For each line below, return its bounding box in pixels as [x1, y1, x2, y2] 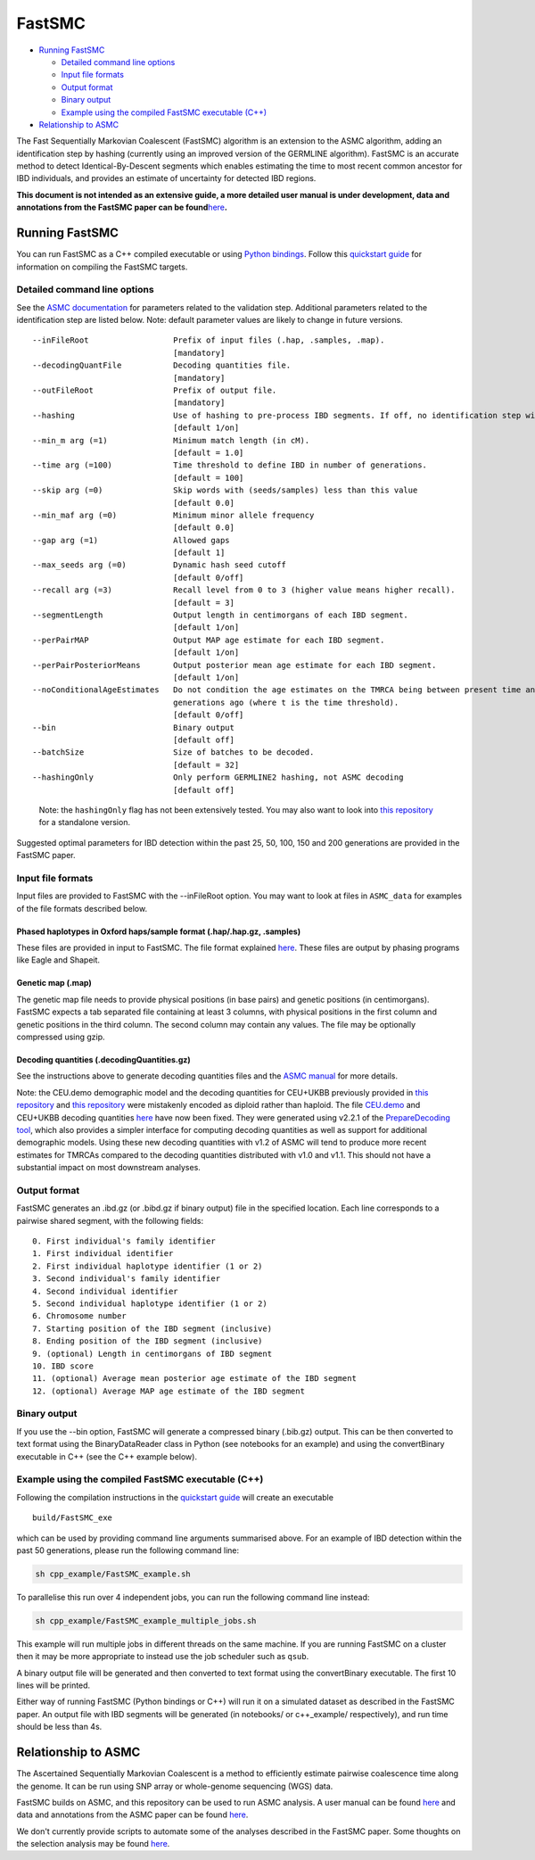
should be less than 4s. [16, 1722, 103, 1732]
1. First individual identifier [32, 1249, 174, 1259]
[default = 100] [172, 473, 244, 483]
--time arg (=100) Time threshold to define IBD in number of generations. [32, 460, 428, 470]
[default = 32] [172, 759, 240, 770]
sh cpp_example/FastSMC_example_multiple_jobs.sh [35, 1616, 257, 1625]
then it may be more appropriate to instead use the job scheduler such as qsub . [16, 1651, 309, 1662]
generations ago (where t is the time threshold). [172, 697, 399, 707]
